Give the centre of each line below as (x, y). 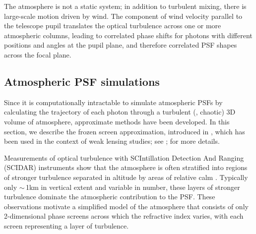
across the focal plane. (38, 54)
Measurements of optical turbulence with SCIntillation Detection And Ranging (124, 157)
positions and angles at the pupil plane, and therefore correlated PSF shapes (121, 45)
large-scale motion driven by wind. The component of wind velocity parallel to (123, 16)
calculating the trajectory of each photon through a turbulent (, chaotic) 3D (120, 112)
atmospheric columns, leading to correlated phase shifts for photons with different (128, 35)
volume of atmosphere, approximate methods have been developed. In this (117, 121)
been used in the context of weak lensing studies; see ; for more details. (112, 141)
